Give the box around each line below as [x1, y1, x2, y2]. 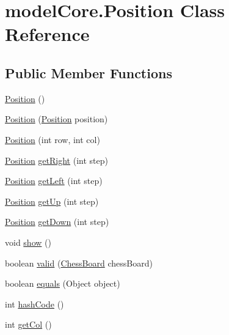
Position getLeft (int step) [5, 174, 103, 187]
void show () [5, 235, 51, 248]
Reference [5, 21, 90, 46]
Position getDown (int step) [5, 215, 109, 228]
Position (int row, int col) [5, 133, 100, 145]
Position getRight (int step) [5, 153, 108, 166]
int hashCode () [5, 297, 64, 310]
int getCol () [5, 318, 52, 331]
